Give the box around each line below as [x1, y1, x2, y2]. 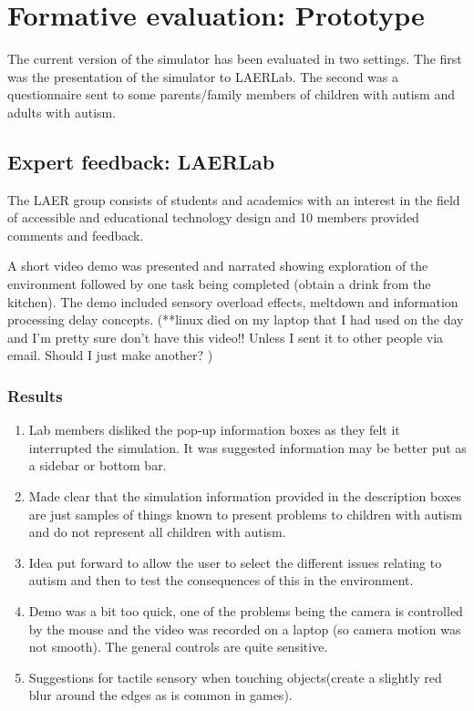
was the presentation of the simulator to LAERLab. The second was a [7, 67, 398, 86]
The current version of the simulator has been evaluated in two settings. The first [7, 49, 462, 68]
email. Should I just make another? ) [7, 345, 213, 365]
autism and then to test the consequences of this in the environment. [28, 571, 414, 590]
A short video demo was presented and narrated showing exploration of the [7, 256, 428, 275]
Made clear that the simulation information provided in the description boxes [28, 487, 461, 506]
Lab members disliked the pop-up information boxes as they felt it [28, 420, 400, 439]
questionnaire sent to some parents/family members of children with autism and [7, 85, 455, 104]
